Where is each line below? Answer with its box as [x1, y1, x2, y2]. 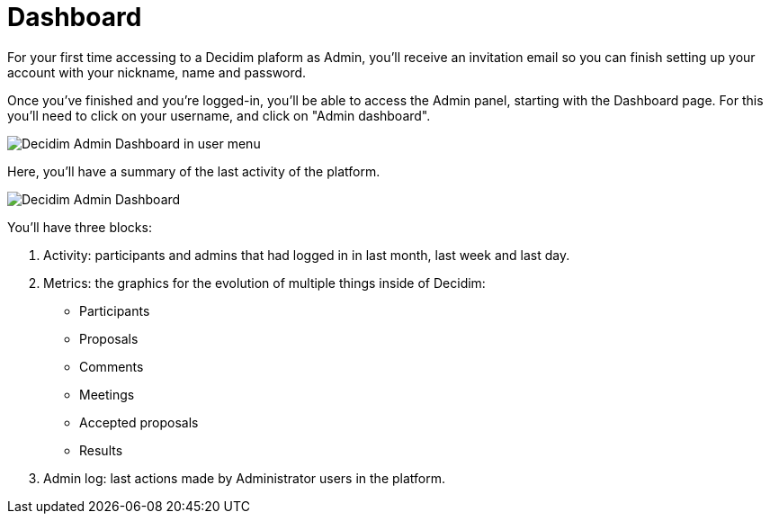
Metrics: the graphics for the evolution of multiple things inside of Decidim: [43, 274, 486, 291]
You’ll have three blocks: [7, 219, 152, 235]
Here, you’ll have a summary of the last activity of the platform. [7, 163, 381, 179]
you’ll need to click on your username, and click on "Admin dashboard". [7, 107, 431, 123]
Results [79, 442, 123, 458]
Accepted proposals [79, 414, 199, 430]
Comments [79, 358, 144, 374]
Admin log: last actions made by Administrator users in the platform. [43, 470, 446, 486]
